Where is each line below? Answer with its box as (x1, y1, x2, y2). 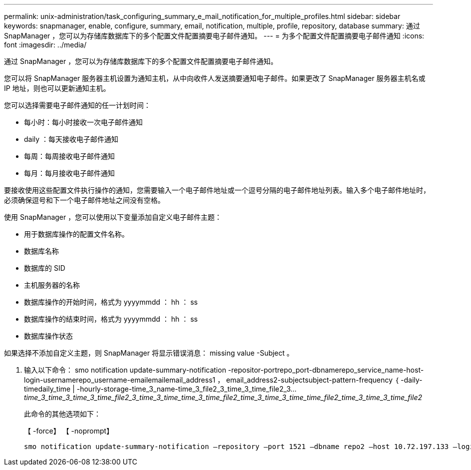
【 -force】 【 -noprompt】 (24, 427, 114, 435)
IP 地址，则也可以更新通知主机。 (4, 84, 110, 92)
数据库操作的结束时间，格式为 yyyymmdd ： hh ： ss (24, 315, 198, 323)
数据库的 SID (24, 264, 65, 272)
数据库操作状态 (24, 332, 73, 340)
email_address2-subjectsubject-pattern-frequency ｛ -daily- (226, 376, 423, 384)
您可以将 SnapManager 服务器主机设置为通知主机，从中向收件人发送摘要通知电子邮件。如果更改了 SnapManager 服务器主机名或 (4, 74, 426, 82)
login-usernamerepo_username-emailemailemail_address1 (24, 376, 216, 384)
